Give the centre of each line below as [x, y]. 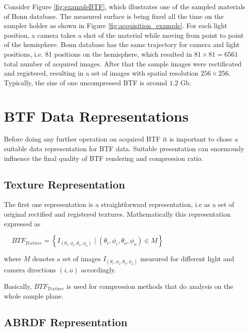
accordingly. [99, 270]
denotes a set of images [67, 259]
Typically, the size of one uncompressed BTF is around [86, 82]
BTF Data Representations [96, 116]
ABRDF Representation [66, 322]
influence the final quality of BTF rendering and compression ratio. [104, 158]
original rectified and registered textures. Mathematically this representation [117, 214]
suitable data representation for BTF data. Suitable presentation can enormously [124, 149]
